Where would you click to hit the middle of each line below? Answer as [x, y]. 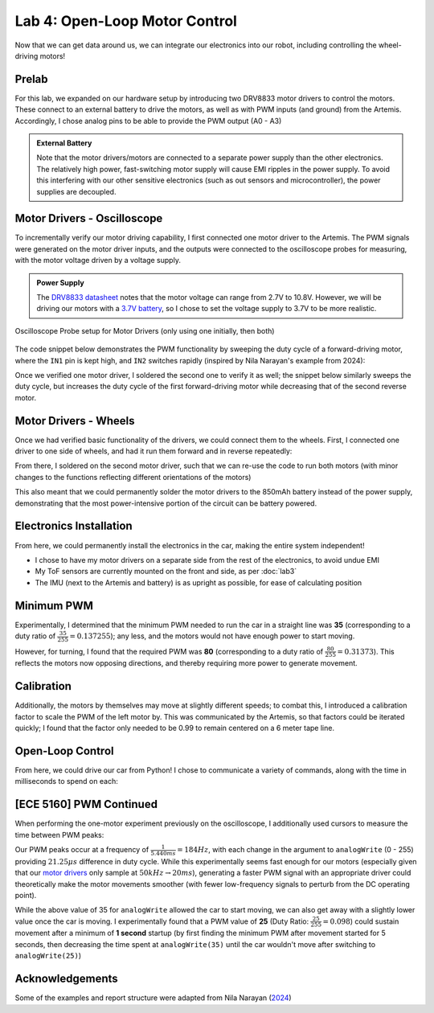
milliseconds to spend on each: [66, 781]
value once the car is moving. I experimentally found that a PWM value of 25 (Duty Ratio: [162, 921]
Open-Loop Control [64, 751]
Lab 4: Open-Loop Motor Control [126, 21]
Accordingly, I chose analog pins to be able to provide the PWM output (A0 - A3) [148, 121]
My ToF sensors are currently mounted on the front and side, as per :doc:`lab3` [166, 572]
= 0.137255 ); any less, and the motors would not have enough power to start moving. [212, 636]
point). [26, 895]
